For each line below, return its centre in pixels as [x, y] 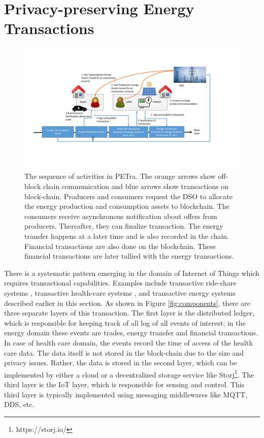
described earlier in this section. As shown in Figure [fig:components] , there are [127, 303]
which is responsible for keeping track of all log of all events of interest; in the [125, 322]
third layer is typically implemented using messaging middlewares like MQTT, [126, 394]
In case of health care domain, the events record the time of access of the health [128, 342]
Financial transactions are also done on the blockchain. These [120, 246]
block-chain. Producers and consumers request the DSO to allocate [128, 196]
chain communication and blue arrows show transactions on [136, 186]
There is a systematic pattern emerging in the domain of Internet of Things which [132, 273]
